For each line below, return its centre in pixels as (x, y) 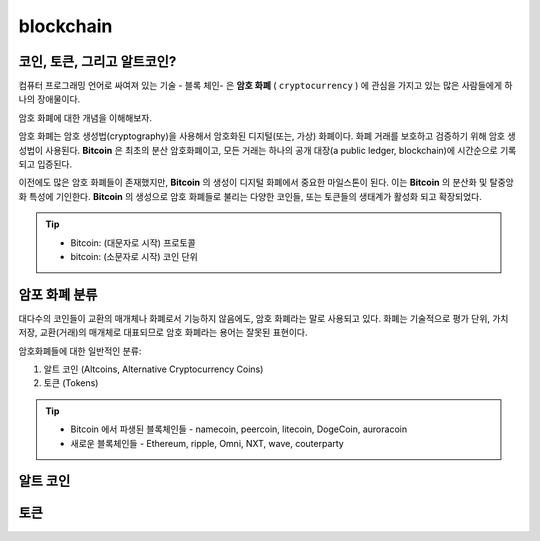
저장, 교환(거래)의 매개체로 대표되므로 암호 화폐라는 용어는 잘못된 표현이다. (163, 332)
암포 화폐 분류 (58, 294)
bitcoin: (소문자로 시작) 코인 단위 (134, 256)
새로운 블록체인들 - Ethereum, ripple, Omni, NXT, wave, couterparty (207, 443)
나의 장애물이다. (49, 99)
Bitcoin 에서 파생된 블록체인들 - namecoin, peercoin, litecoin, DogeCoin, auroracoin (239, 429)
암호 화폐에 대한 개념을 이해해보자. (85, 117)
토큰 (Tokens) (71, 383)
